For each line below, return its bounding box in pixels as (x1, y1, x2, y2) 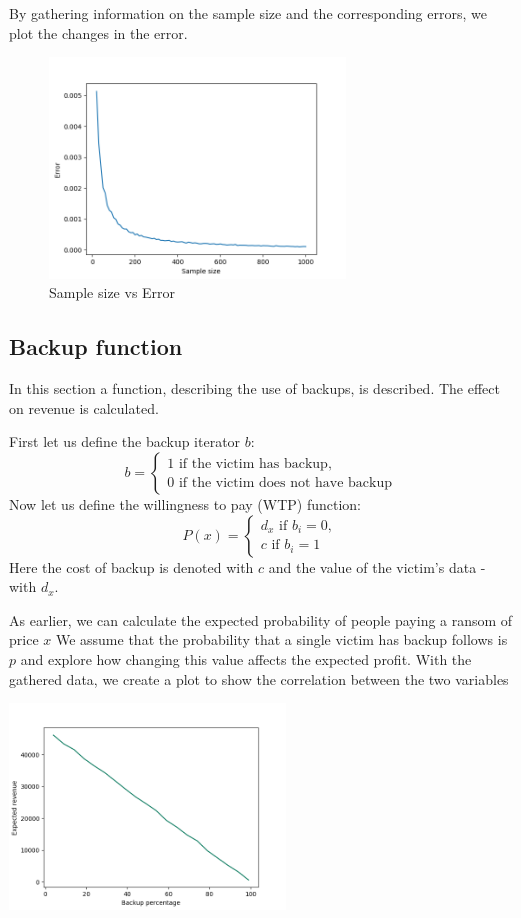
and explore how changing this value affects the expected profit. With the (20, 648, 472, 669)
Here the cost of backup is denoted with (9, 556, 254, 577)
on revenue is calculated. (9, 397, 159, 418)
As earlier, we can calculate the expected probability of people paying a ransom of (9, 609, 513, 630)
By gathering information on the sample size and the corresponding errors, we (9, 3, 487, 23)
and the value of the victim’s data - (268, 556, 486, 577)
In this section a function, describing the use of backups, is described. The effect (9, 378, 500, 399)
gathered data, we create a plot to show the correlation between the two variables (9, 668, 509, 689)
